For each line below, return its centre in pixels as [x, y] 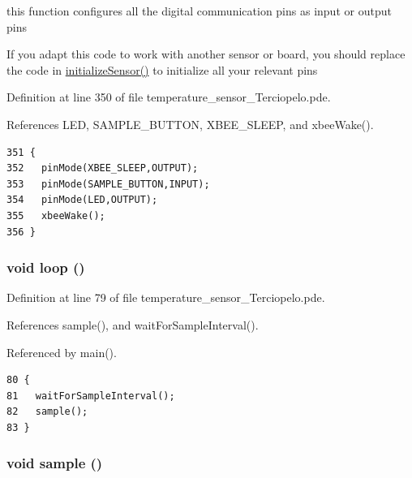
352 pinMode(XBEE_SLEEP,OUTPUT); [103, 168]
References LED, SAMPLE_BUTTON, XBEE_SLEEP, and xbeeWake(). [190, 124]
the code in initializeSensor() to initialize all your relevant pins [162, 69]
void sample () [55, 463]
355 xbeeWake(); [56, 215]
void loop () [46, 267]
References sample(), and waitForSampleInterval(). [133, 324]
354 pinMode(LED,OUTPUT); [82, 200]
